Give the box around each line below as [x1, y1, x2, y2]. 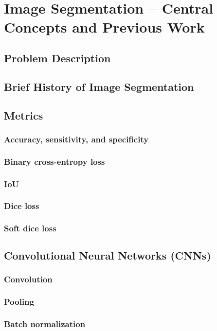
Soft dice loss [4, 222, 56, 234]
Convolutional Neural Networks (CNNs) [4, 247, 211, 262]
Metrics [4, 107, 43, 122]
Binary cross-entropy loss [4, 155, 105, 167]
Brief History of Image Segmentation [4, 79, 194, 94]
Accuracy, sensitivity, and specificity [4, 133, 149, 145]
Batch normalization [4, 317, 86, 330]
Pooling [4, 295, 34, 307]
